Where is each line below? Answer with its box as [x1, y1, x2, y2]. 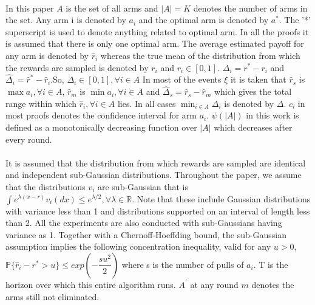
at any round [190, 278, 239, 290]
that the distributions [5, 180, 86, 193]
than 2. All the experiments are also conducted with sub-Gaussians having [5, 216, 282, 229]
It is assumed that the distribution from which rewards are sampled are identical [5, 156, 306, 169]
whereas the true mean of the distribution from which [100, 49, 300, 61]
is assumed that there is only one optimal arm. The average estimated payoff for [5, 37, 304, 50]
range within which [5, 97, 77, 109]
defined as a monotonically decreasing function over [5, 120, 197, 133]
